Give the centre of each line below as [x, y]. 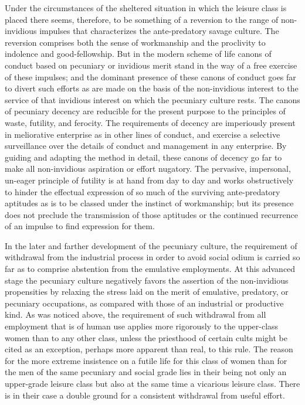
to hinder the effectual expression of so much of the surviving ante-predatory [143, 191]
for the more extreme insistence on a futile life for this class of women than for [146, 360]
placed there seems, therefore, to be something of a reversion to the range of [142, 19]
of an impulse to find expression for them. [80, 226]
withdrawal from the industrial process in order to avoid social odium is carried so [152, 257]
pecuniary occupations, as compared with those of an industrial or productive [144, 303]
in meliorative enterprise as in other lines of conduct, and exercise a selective [143, 134]
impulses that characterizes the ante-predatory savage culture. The [159, 31]
